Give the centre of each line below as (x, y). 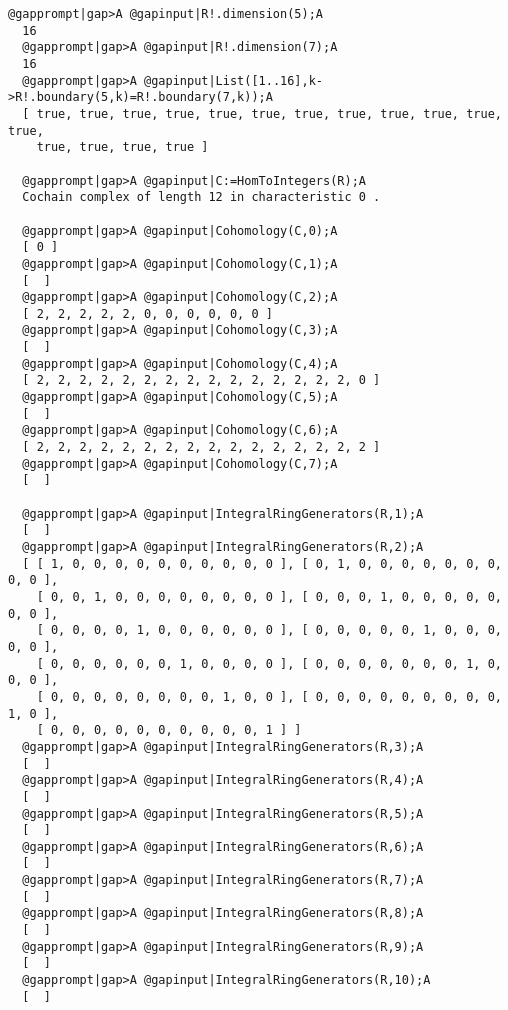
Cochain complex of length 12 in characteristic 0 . (201, 197)
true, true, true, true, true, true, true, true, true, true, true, (269, 113)
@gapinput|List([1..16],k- (233, 80)
